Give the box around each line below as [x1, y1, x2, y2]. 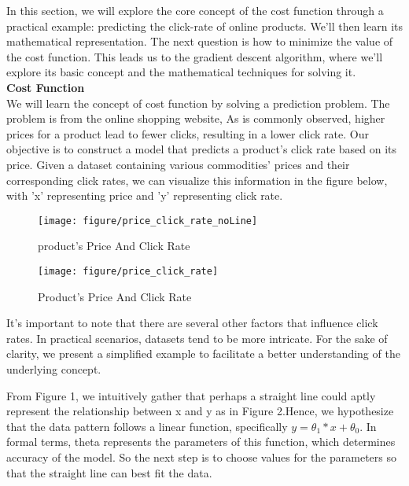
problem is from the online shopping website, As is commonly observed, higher [6, 110, 385, 127]
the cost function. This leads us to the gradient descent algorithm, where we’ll [6, 48, 383, 64]
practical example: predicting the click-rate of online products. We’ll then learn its [6, 17, 403, 34]
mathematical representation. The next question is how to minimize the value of [6, 33, 393, 50]
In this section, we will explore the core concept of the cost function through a [6, 2, 384, 18]
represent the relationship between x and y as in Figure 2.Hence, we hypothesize [6, 403, 394, 419]
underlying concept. [6, 361, 101, 377]
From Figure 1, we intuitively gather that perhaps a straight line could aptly [6, 387, 376, 403]
